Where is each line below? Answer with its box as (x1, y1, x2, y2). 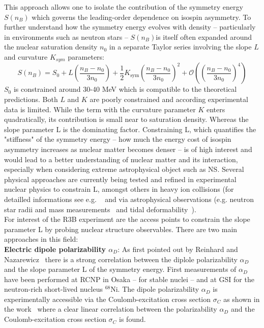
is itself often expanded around (156, 31, 252, 42)
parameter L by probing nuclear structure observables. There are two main (4, 223, 238, 234)
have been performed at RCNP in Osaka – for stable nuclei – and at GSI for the (4, 273, 254, 284)
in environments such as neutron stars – (4, 31, 128, 42)
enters (206, 104, 225, 114)
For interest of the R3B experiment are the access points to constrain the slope (4, 214, 250, 224)
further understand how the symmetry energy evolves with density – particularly (4, 21, 256, 32)
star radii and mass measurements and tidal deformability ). (4, 204, 196, 214)
